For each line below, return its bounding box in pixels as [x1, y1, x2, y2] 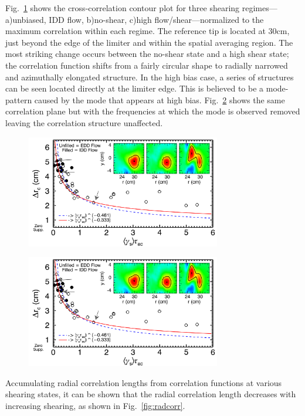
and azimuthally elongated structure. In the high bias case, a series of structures [5, 70, 294, 83]
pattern [5, 93, 32, 106]
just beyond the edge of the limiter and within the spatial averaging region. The [5, 36, 293, 48]
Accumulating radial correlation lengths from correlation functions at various [5, 376, 282, 388]
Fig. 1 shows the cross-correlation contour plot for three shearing [5, 2, 240, 13]
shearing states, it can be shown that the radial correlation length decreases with [5, 388, 296, 400]
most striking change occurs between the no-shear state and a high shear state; [5, 48, 289, 60]
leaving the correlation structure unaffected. [5, 116, 163, 128]
